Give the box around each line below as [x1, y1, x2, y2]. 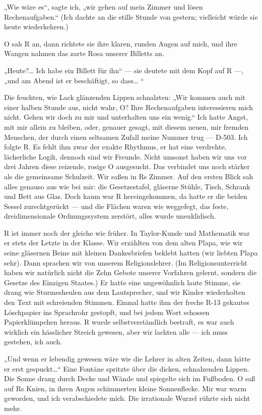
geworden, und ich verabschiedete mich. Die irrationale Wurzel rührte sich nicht [4, 393, 250, 403]
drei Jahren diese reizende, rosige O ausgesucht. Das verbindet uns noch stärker [4, 161, 250, 172]
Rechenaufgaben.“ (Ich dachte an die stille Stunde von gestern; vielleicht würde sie [4, 11, 258, 22]
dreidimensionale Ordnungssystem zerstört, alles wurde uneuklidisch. [4, 211, 216, 221]
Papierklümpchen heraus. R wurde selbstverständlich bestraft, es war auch [4, 317, 234, 327]
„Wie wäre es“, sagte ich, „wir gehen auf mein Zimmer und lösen [4, 2, 203, 12]
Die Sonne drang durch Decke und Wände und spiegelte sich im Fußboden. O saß [4, 373, 255, 384]
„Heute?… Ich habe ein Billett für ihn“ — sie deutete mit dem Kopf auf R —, [4, 65, 243, 75]
